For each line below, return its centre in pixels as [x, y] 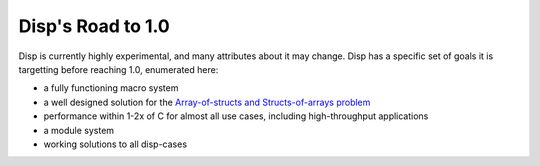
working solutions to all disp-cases [115, 144]
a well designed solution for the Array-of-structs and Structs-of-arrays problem [207, 102]
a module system [79, 130]
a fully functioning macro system [111, 88]
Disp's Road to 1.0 [94, 26]
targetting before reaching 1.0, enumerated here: [118, 69]
